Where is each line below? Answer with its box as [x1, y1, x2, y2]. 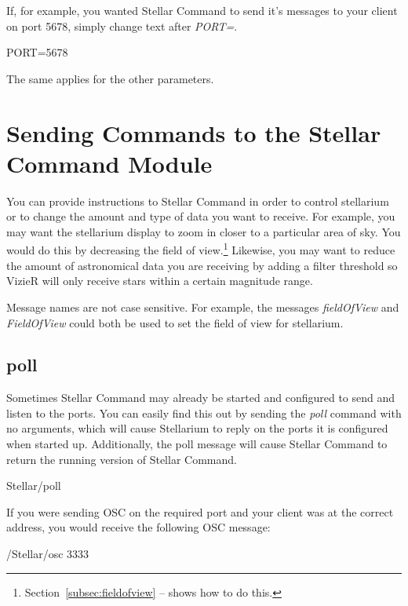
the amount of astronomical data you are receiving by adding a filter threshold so [6, 257, 398, 273]
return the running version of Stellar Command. [6, 451, 237, 467]
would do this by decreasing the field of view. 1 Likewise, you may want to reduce [6, 239, 395, 258]
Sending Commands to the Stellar [6, 116, 381, 148]
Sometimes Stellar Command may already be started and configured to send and [6, 389, 395, 406]
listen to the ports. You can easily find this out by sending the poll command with [6, 404, 402, 421]
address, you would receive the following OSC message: [6, 519, 271, 535]
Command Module [6, 147, 213, 179]
